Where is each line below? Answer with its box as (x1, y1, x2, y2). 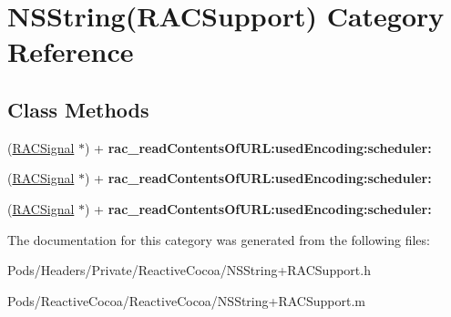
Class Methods (7, 95, 149, 123)
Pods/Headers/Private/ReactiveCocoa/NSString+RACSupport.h (7, 261, 371, 280)
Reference (7, 33, 134, 70)
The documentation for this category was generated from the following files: (7, 230, 430, 249)
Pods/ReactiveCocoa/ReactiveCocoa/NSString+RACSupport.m (7, 291, 365, 310)
